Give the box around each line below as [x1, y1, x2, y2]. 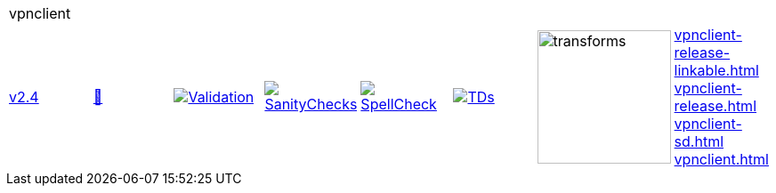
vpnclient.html [674, 150, 769, 168]
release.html [674, 97, 757, 115]
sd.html [674, 133, 724, 150]
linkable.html [674, 61, 759, 79]
